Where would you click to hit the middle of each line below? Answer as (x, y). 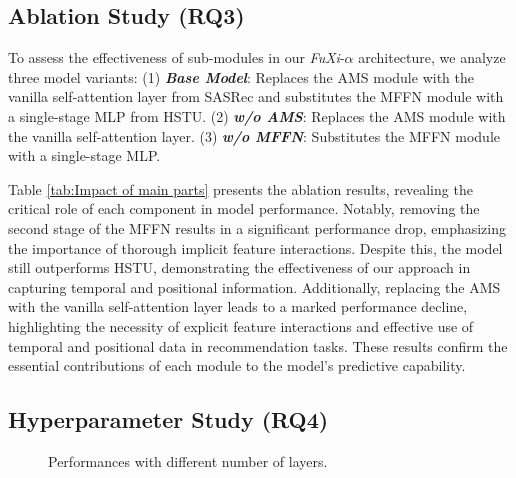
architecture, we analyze (432, 57)
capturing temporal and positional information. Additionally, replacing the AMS (254, 286)
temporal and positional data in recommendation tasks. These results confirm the (258, 345)
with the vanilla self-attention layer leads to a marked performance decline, (238, 306)
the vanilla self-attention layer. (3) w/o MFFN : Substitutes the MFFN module (254, 135)
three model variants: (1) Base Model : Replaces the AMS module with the (241, 76)
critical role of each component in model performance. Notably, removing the (244, 208)
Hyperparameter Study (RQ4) (168, 419)
